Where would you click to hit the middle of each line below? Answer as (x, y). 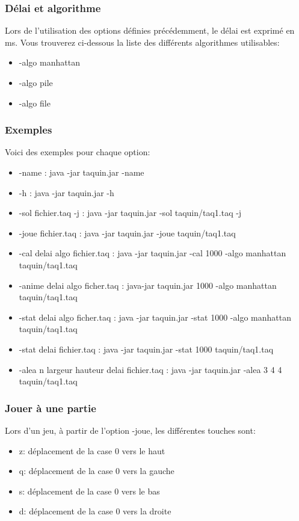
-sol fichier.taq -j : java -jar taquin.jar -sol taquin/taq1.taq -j (130, 213)
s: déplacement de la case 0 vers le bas (89, 491)
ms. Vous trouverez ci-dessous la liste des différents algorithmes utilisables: (142, 42)
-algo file (35, 103)
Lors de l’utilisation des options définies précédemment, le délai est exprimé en (150, 30)
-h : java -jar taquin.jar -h (66, 192)
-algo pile (36, 82)
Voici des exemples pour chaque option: (78, 152)
